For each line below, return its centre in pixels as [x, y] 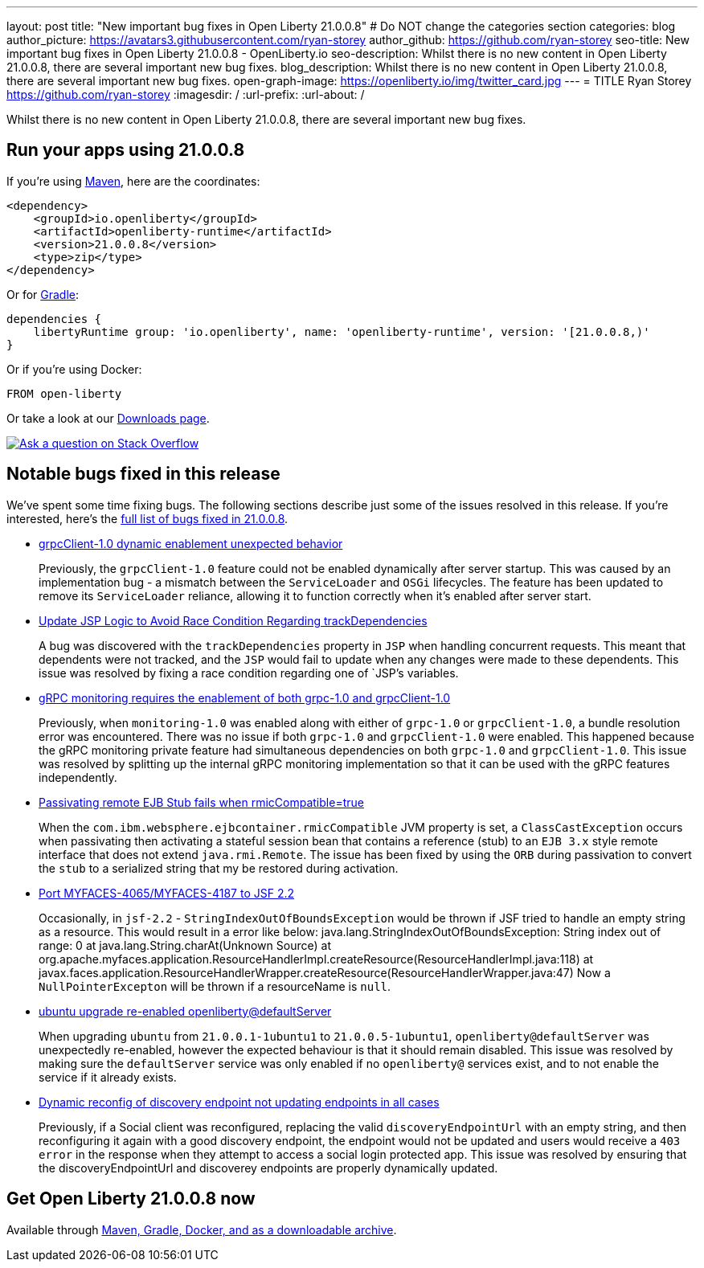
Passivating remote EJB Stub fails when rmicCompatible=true [201, 802]
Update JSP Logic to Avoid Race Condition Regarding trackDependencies [233, 620]
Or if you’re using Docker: [74, 369]
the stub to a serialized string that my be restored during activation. [219, 868]
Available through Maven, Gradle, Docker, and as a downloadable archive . [202, 1229]
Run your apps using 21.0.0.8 [126, 150]
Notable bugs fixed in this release [143, 474]
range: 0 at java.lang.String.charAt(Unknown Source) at [185, 945]
